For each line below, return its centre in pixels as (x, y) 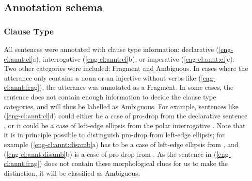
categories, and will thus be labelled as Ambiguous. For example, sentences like (121, 106)
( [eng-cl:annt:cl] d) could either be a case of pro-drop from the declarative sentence (126, 116)
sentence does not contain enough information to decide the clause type (110, 96)
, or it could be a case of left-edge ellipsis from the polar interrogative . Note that (125, 125)
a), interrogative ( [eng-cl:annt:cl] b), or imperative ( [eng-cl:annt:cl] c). (134, 58)
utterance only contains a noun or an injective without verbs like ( (102, 77)
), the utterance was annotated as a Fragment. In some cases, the (136, 87)
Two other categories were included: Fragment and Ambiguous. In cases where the (126, 68)
